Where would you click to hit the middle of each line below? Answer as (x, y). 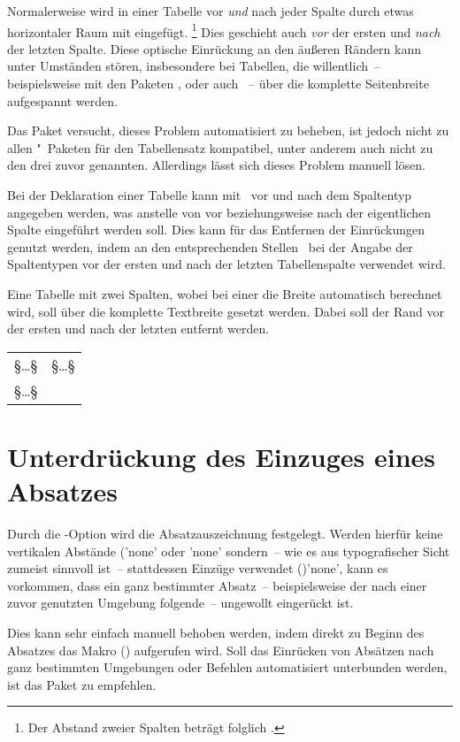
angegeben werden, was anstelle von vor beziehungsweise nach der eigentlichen (219, 212)
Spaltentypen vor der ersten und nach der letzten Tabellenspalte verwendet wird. (226, 264)
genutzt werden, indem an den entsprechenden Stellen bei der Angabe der (210, 246)
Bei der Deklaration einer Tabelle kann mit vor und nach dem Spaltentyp (210, 195)
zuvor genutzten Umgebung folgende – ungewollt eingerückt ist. (180, 603)
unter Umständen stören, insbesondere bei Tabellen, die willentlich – (194, 66)
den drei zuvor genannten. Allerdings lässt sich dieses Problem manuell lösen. (216, 165)
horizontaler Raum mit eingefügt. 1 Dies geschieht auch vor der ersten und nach (224, 30)
